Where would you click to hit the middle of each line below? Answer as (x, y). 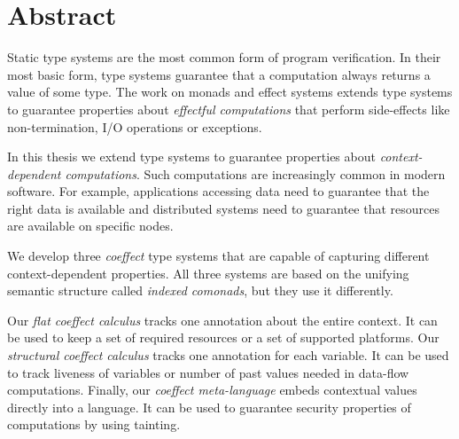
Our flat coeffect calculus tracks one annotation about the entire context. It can (222, 320)
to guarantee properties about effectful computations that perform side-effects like (229, 109)
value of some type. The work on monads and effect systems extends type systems (230, 92)
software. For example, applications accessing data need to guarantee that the (218, 191)
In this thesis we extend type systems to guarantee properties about (191, 157)
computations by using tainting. (94, 424)
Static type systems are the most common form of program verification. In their (224, 57)
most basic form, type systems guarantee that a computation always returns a (219, 74)
